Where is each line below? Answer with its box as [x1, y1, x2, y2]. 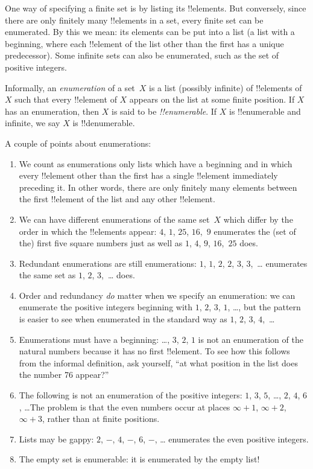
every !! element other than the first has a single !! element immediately [19, 169, 278, 182]
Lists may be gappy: [19, 432, 94, 445]
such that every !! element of [14, 93, 117, 106]
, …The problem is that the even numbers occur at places [19, 400, 230, 413]
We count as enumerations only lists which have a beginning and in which [19, 157, 292, 170]
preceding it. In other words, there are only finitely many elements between [19, 180, 297, 193]
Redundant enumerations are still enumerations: [19, 257, 197, 269]
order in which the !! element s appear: [19, 225, 157, 237]
